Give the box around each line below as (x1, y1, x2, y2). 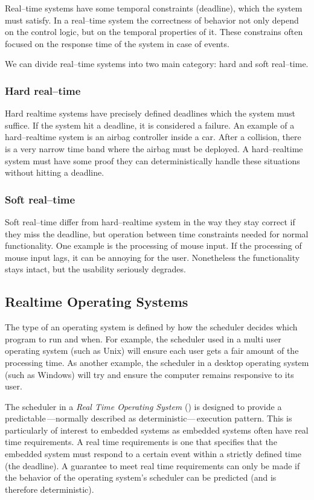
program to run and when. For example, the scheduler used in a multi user (5, 332, 281, 345)
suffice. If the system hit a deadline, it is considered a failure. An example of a (5, 118, 295, 131)
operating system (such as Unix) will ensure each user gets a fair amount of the (5, 344, 299, 357)
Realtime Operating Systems (5, 292, 188, 311)
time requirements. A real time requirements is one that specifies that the (5, 435, 277, 448)
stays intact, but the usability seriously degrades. (5, 263, 186, 275)
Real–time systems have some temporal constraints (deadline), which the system (5, 2, 303, 14)
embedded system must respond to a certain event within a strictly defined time (5, 447, 301, 460)
